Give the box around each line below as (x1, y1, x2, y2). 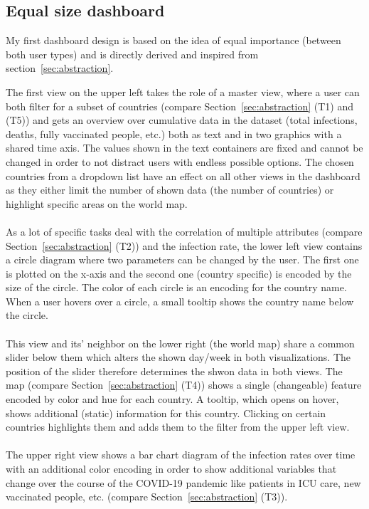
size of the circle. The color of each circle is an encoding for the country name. (6, 280, 347, 295)
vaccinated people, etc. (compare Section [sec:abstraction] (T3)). (6, 489, 288, 504)
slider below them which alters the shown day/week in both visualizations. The (6, 350, 351, 364)
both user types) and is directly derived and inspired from (6, 46, 259, 61)
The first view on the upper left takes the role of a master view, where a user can (6, 84, 360, 99)
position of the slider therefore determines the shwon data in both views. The (6, 363, 343, 378)
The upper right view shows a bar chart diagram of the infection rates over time (6, 447, 355, 462)
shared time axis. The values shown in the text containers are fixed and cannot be (6, 140, 363, 155)
